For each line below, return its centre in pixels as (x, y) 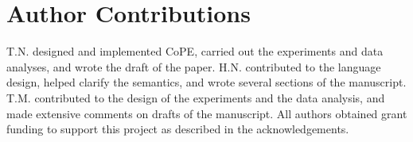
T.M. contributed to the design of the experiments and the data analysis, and (196, 97)
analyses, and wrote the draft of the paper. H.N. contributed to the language (194, 66)
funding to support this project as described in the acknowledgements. (178, 129)
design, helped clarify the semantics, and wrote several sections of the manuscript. (206, 82)
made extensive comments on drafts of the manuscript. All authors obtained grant (207, 113)
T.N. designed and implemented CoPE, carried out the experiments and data (195, 51)
